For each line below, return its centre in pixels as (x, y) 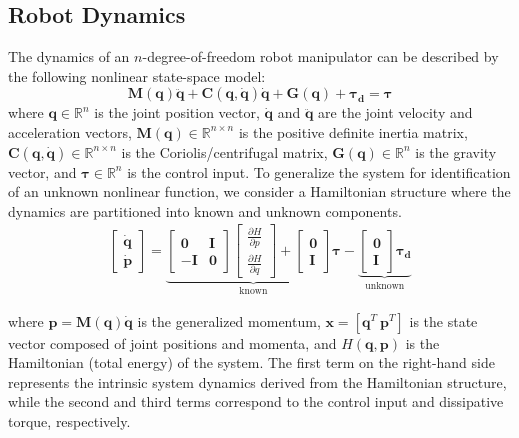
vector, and (42, 171)
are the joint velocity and (395, 112)
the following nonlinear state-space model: (137, 75)
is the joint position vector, (177, 112)
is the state (443, 320)
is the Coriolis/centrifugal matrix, (224, 151)
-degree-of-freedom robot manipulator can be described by (320, 56)
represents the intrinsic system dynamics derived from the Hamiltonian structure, (257, 381)
